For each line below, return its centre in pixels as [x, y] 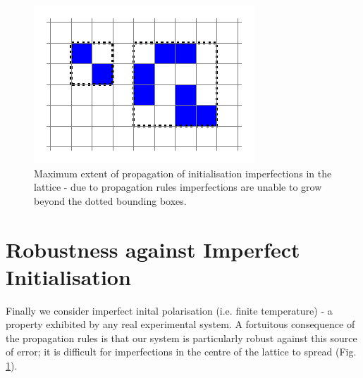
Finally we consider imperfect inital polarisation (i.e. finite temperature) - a [169, 310]
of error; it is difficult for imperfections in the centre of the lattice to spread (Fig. [181, 352]
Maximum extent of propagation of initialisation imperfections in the [183, 173]
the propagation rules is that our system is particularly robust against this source [181, 338]
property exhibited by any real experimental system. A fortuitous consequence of [180, 324]
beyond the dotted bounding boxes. [110, 200]
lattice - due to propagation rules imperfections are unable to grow [178, 187]
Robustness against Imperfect [153, 249]
